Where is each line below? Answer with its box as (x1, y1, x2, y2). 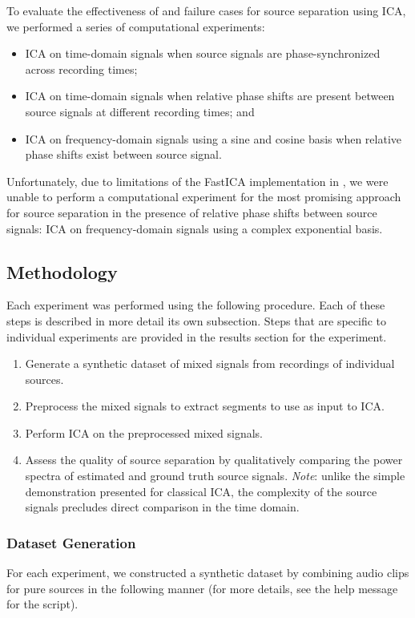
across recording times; (25, 60, 138, 77)
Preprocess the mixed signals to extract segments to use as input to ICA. (25, 398, 385, 414)
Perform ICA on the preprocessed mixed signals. (25, 424, 263, 441)
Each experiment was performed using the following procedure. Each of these (6, 297, 385, 313)
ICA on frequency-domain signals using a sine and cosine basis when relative (25, 130, 402, 147)
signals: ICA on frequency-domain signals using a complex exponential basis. (6, 220, 383, 236)
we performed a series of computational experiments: (6, 18, 265, 34)
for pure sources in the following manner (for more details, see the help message (6, 580, 398, 596)
